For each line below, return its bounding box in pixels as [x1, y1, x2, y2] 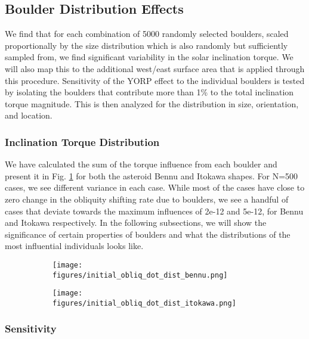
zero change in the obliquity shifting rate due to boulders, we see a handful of [5, 192, 289, 205]
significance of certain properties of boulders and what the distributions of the [5, 228, 291, 240]
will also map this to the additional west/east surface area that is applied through [5, 62, 305, 74]
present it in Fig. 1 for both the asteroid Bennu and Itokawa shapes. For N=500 [5, 169, 298, 182]
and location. [5, 109, 52, 122]
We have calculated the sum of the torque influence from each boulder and [5, 158, 277, 170]
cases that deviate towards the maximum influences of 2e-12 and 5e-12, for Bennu [5, 204, 304, 217]
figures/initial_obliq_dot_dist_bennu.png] [52, 270, 228, 279]
